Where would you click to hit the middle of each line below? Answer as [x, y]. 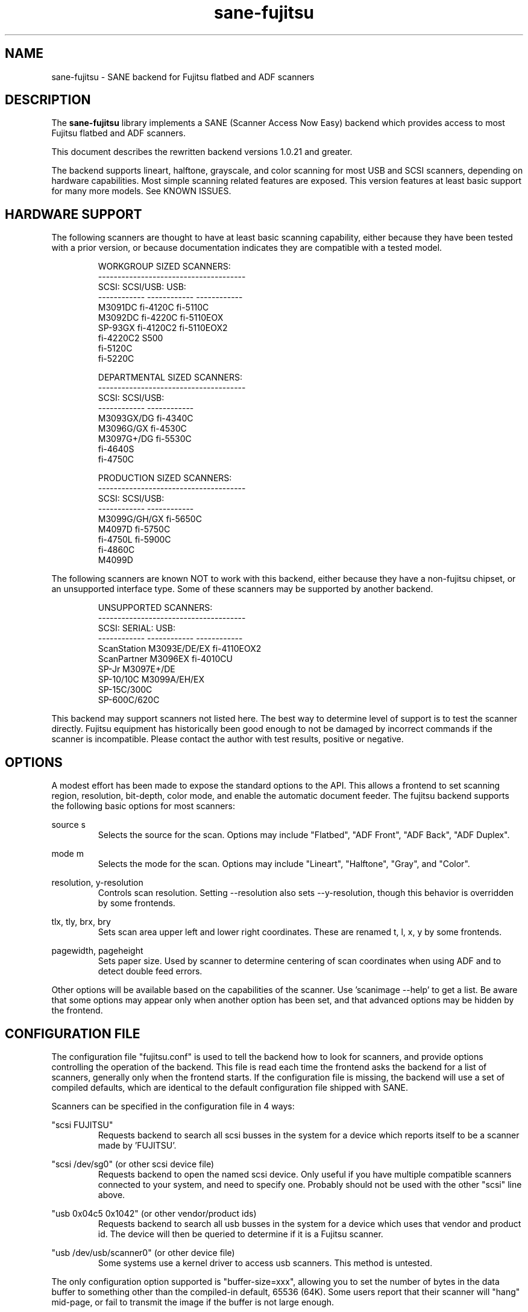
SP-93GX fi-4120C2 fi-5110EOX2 [163, 328]
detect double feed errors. [150, 971]
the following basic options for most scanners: [143, 806]
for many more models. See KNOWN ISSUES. [141, 191]
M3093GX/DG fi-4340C [146, 418]
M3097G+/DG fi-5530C [145, 439]
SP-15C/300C [125, 690]
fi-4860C [116, 550]
